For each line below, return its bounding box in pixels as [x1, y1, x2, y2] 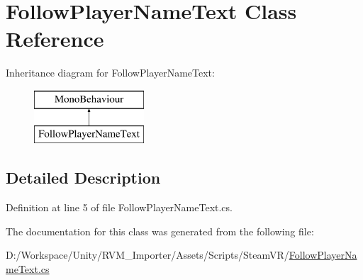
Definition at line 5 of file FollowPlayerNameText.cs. [6, 200, 233, 215]
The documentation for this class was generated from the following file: [6, 223, 314, 238]
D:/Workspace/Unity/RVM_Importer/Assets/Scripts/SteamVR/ [6, 247, 289, 262]
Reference [6, 24, 104, 53]
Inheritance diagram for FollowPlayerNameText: [6, 65, 215, 80]
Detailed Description [6, 167, 161, 189]
